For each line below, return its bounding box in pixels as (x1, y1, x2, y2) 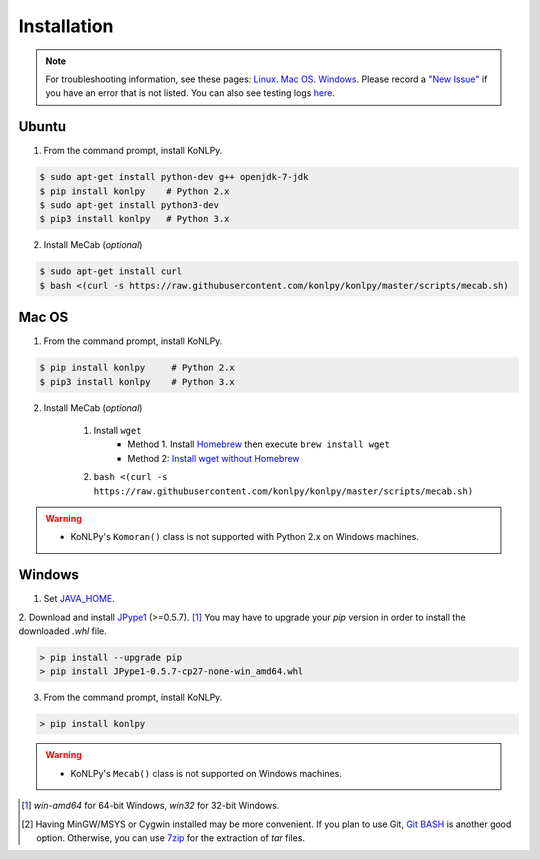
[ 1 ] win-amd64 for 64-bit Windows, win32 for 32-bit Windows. (21, 800, 280, 812)
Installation (18, 15, 114, 37)
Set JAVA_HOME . (43, 593, 115, 605)
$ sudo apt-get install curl (39, 266, 183, 277)
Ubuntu (18, 118, 67, 135)
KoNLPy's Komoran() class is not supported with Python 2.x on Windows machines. (70, 531, 420, 543)
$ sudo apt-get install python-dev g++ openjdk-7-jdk (39, 171, 309, 183)
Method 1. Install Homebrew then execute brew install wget (127, 438, 390, 450)
